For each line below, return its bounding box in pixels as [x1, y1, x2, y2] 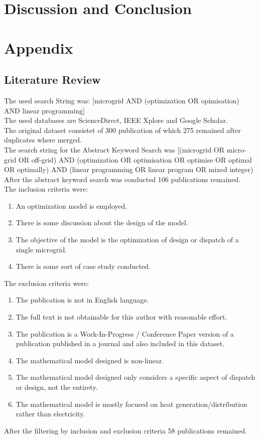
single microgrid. [16, 244, 67, 254]
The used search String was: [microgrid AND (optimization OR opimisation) [4, 95, 239, 105]
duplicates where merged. [4, 134, 82, 145]
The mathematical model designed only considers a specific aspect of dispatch [16, 372, 255, 382]
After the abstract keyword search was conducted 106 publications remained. [4, 174, 241, 184]
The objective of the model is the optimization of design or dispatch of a [16, 234, 239, 245]
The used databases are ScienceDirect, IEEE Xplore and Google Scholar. [4, 115, 228, 125]
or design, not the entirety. [16, 382, 98, 392]
